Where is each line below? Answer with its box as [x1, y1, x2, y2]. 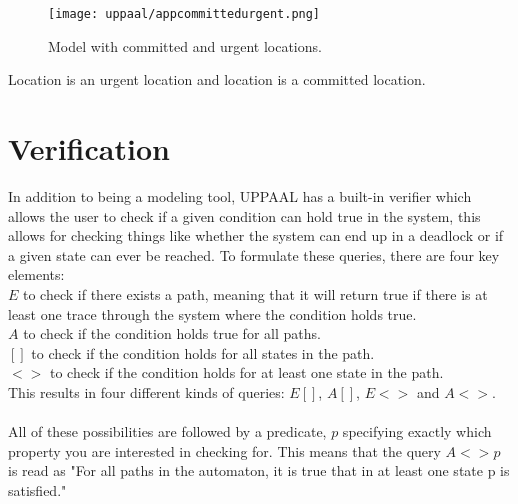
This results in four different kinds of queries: [8, 381, 285, 402]
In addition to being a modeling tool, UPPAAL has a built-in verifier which [8, 185, 472, 206]
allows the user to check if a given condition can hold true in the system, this [8, 205, 481, 226]
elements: [8, 264, 65, 285]
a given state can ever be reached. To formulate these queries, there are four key [8, 244, 500, 265]
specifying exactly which [342, 421, 492, 442]
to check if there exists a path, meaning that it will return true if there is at [23, 283, 488, 304]
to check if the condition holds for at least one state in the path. [49, 362, 444, 383]
